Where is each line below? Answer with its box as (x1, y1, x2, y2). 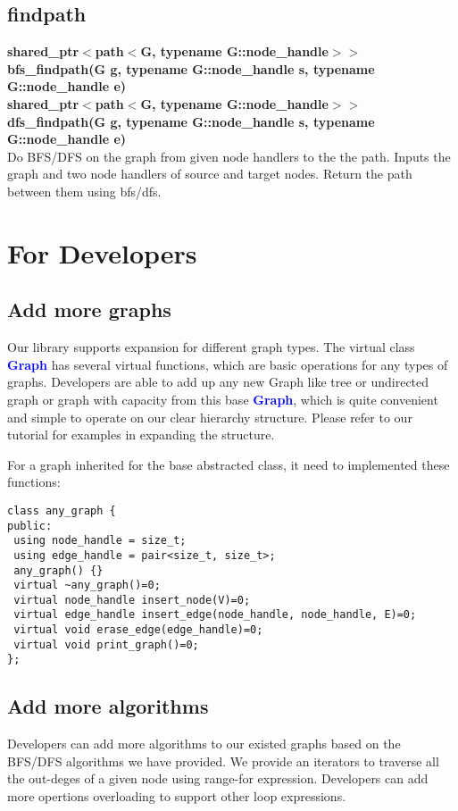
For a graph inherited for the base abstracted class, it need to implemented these (7, 455, 450, 473)
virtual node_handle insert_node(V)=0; (13, 593, 251, 606)
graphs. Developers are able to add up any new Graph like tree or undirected (7, 372, 429, 391)
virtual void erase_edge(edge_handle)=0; (13, 623, 263, 637)
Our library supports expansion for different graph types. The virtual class (7, 338, 415, 356)
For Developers (7, 234, 197, 271)
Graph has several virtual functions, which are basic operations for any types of (7, 355, 448, 373)
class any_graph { (7, 504, 116, 517)
